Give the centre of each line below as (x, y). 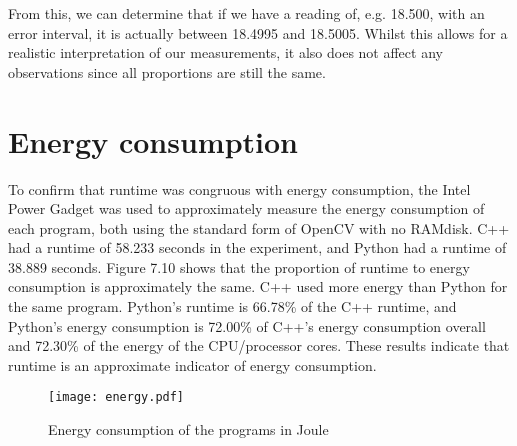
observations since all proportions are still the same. (167, 71)
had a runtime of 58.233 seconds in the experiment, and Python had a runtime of (257, 247)
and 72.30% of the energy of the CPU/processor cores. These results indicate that (259, 345)
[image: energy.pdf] (116, 397)
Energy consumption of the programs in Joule (188, 429)
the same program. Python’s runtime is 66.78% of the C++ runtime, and (232, 306)
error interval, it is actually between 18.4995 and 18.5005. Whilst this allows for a (258, 32)
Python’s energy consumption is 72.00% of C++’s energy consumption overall (247, 325)
